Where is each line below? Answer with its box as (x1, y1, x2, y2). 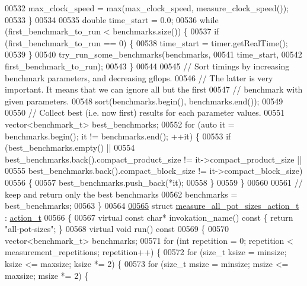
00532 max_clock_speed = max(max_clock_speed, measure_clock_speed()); (5, 2, 289, 14)
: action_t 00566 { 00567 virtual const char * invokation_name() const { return (5, 211, 293, 223)
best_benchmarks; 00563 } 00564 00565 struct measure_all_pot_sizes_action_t (5, 199, 299, 212)
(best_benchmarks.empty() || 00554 (5, 141, 135, 154)
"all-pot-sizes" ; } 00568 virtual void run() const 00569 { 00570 (5, 223, 229, 235)
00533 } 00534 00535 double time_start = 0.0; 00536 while (5, 13, 219, 26)
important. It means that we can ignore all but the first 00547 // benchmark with (5, 83, 303, 96)
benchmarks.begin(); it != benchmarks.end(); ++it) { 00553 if (5, 129, 231, 142)
